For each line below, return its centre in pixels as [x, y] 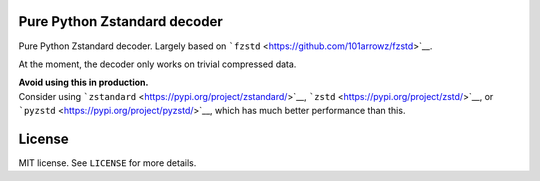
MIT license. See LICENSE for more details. [107, 162]
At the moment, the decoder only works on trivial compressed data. [157, 64]
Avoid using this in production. [83, 82]
